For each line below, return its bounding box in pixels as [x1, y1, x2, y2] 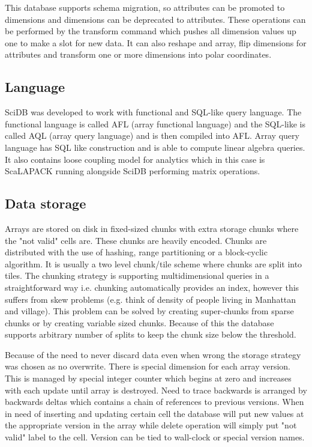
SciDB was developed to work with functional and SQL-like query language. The [5, 106, 302, 118]
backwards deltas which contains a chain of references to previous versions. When [5, 395, 304, 408]
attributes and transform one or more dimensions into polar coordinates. [5, 48, 272, 61]
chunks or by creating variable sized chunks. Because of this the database [5, 316, 274, 329]
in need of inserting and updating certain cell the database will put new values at [5, 407, 304, 419]
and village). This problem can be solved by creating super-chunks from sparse [5, 305, 294, 317]
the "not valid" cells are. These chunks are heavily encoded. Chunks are [5, 234, 267, 246]
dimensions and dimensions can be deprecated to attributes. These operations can [5, 13, 306, 25]
